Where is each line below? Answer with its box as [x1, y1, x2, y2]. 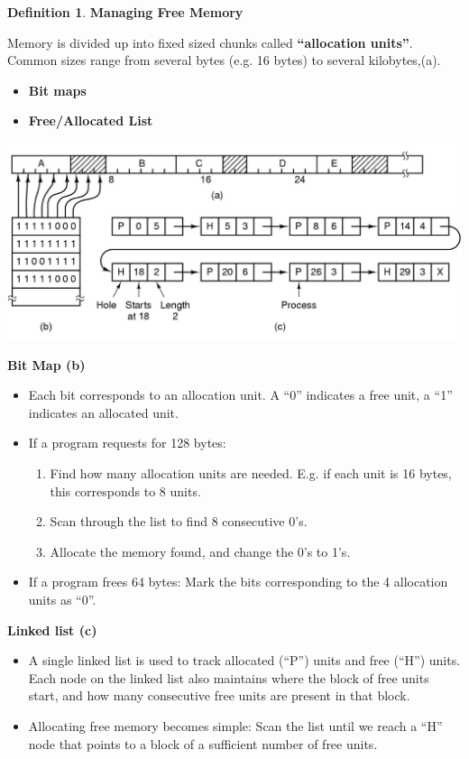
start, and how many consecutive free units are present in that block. [28, 686, 410, 705]
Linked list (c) [7, 620, 97, 639]
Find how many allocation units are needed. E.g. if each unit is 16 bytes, [50, 463, 452, 482]
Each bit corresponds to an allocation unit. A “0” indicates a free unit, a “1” [28, 385, 453, 404]
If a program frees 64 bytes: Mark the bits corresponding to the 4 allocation [28, 572, 448, 591]
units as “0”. [28, 589, 97, 608]
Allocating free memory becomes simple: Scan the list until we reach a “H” [28, 716, 443, 735]
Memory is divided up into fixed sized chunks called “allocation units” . [7, 32, 413, 51]
